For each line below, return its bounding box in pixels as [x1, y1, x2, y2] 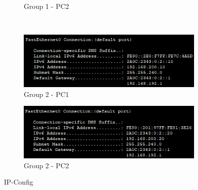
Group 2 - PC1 [24, 89, 69, 99]
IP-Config [4, 177, 33, 187]
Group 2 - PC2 [24, 160, 69, 170]
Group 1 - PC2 [24, 1, 69, 11]
